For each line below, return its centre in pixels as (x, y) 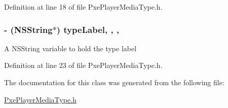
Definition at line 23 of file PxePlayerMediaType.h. (83, 65)
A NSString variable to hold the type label (70, 48)
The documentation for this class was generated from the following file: (114, 82)
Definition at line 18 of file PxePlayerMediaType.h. (83, 7)
